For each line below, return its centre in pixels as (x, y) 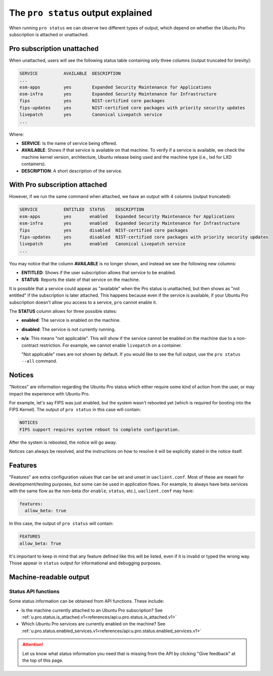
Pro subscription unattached (54, 48)
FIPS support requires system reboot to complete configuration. (100, 429)
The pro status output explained (81, 13)
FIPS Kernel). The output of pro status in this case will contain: (75, 410)
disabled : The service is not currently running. (68, 329)
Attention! (33, 645)
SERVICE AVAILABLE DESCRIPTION (70, 73)
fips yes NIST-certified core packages (92, 101)
